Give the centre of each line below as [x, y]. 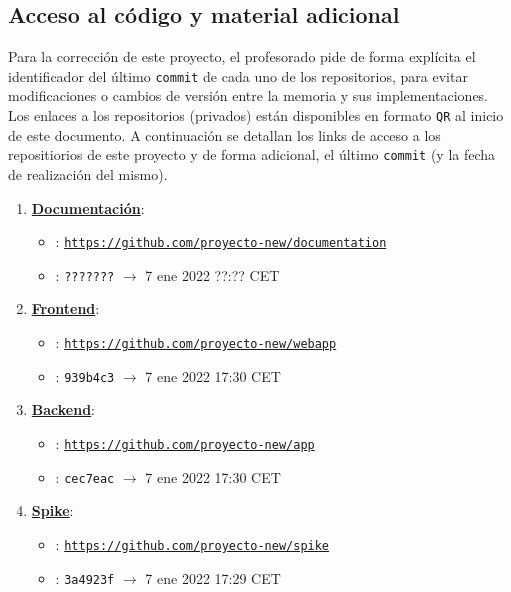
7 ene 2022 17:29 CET [213, 577]
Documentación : [88, 207]
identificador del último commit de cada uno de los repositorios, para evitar [238, 75]
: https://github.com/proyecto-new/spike [192, 543]
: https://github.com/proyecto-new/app [185, 442]
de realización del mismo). [88, 173]
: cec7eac [85, 476]
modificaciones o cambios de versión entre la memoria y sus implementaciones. [248, 95]
